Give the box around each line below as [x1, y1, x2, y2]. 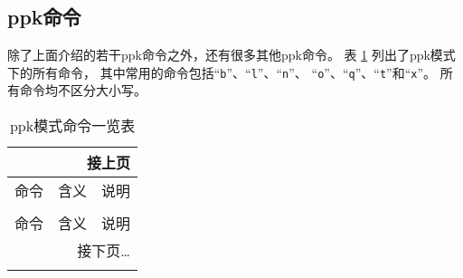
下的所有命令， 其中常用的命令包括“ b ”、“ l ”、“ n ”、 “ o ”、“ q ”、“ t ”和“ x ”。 [7, 62, 437, 81]
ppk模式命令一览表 [9, 115, 136, 137]
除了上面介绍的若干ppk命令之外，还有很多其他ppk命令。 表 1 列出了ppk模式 [7, 45, 456, 64]
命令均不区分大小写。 [19, 81, 146, 100]
